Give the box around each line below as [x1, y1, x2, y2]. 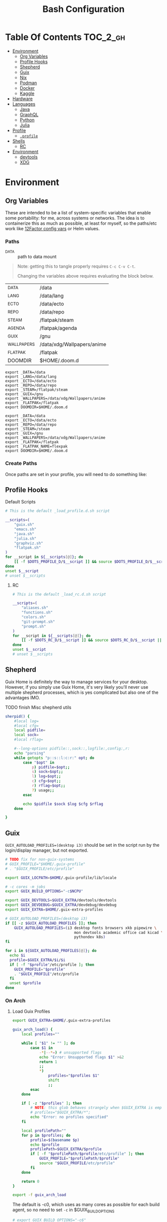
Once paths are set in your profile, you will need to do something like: [5, 471, 148, 477]
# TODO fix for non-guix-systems [5, 857, 75, 862]
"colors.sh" [21, 614, 46, 620]
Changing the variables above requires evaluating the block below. [17, 273, 154, 279]
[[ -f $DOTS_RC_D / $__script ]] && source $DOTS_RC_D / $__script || [21, 638, 162, 643]
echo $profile [30, 1142, 60, 1147]
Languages [12, 101, 36, 107]
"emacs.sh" [14, 527, 37, 532]
